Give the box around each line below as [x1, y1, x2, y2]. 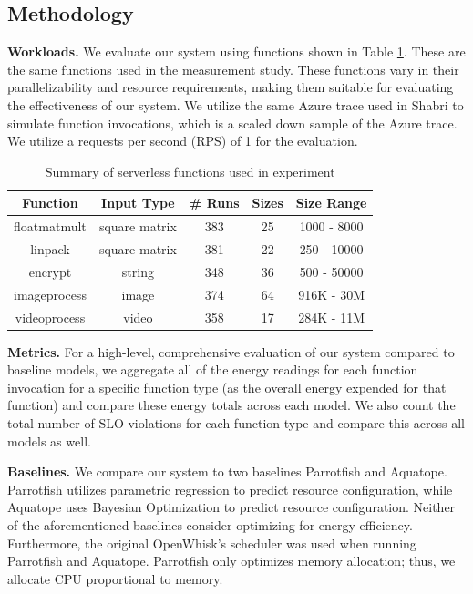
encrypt [28, 261, 72, 281]
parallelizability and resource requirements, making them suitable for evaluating [7, 77, 454, 97]
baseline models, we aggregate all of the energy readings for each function [7, 360, 418, 379]
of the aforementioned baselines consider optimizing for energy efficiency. [7, 516, 413, 535]
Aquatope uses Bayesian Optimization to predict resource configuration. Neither [7, 497, 456, 517]
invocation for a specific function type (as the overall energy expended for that [7, 377, 447, 396]
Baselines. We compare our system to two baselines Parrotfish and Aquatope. [7, 462, 447, 481]
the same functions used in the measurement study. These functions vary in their [7, 59, 459, 78]
